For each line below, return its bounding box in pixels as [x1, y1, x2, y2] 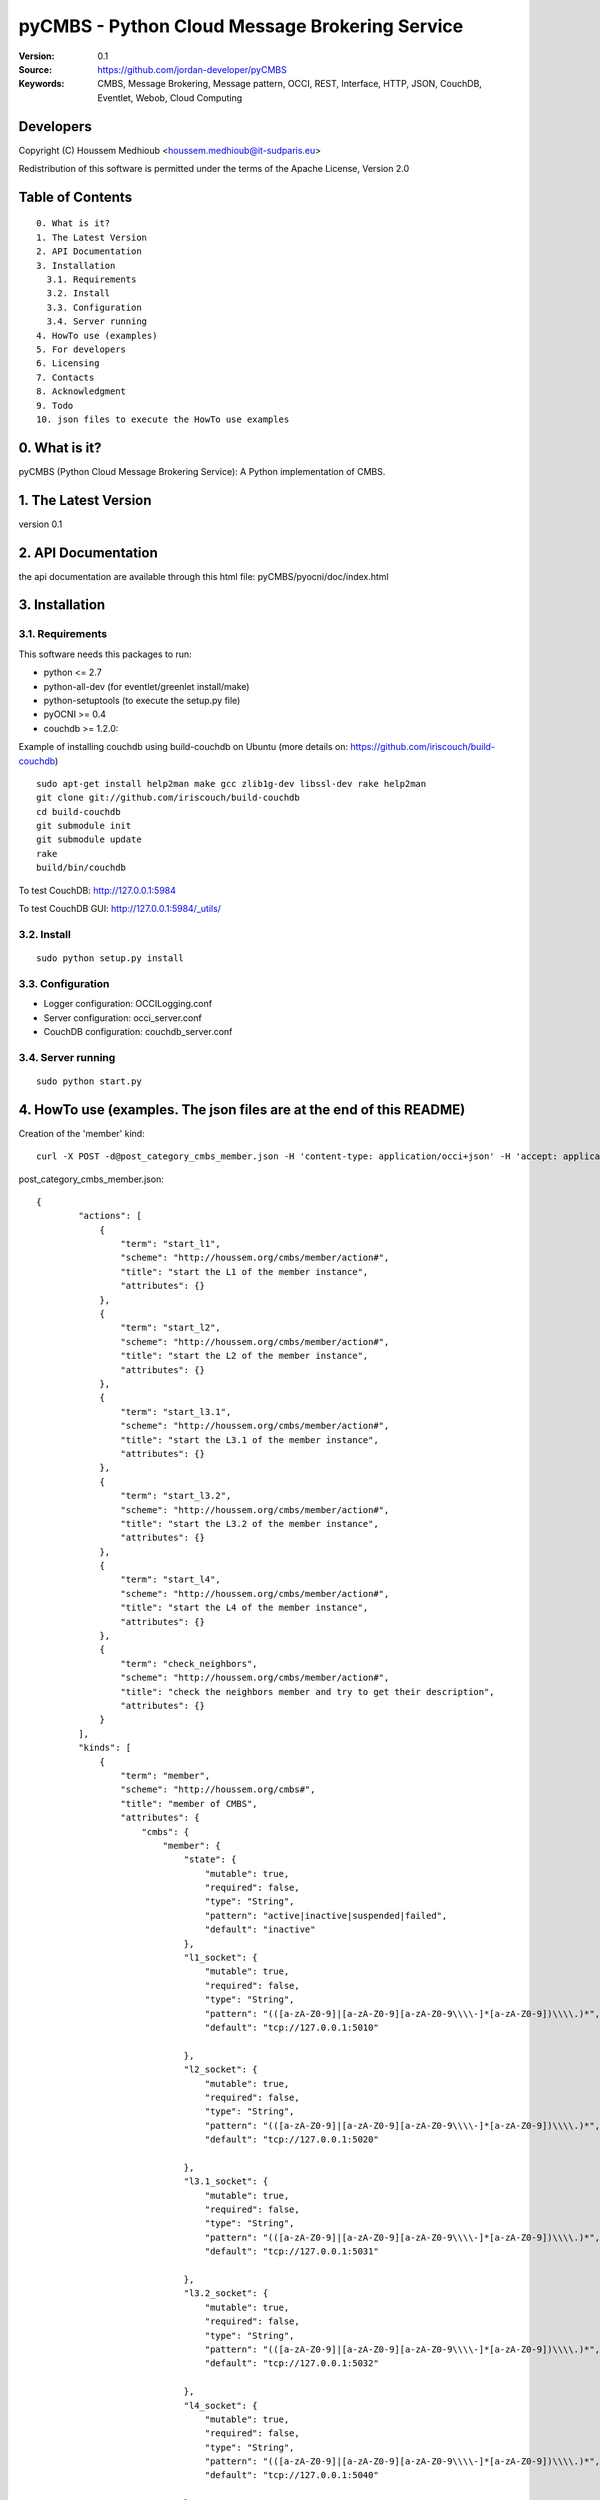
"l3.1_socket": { [183, 2176, 269, 2187]
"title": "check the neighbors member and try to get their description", [120, 1686, 495, 1697]
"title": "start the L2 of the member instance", [120, 1350, 369, 1362]
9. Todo [36, 400, 74, 411]
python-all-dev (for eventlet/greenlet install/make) [43, 680, 250, 692]
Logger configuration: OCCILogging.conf [43, 998, 213, 1010]
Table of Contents [18, 188, 133, 205]
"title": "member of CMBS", [120, 1798, 259, 1809]
